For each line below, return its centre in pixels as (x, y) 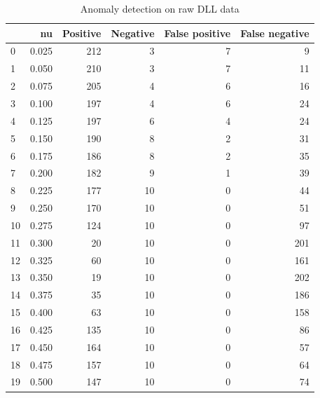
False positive (197, 33)
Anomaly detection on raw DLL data (160, 8)
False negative (275, 33)
